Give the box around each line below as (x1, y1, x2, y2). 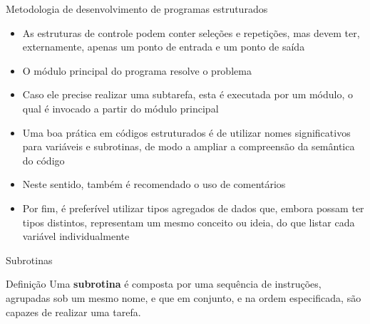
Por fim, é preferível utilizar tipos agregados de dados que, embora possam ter (22, 200, 364, 215)
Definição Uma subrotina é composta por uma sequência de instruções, (6, 276, 322, 291)
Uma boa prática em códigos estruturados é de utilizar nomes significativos (22, 125, 351, 140)
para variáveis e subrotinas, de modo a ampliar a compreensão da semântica (22, 139, 355, 154)
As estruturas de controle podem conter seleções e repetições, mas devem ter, (22, 25, 360, 40)
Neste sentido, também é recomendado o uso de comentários (22, 177, 286, 192)
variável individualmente (22, 229, 130, 244)
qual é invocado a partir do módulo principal (22, 100, 219, 115)
